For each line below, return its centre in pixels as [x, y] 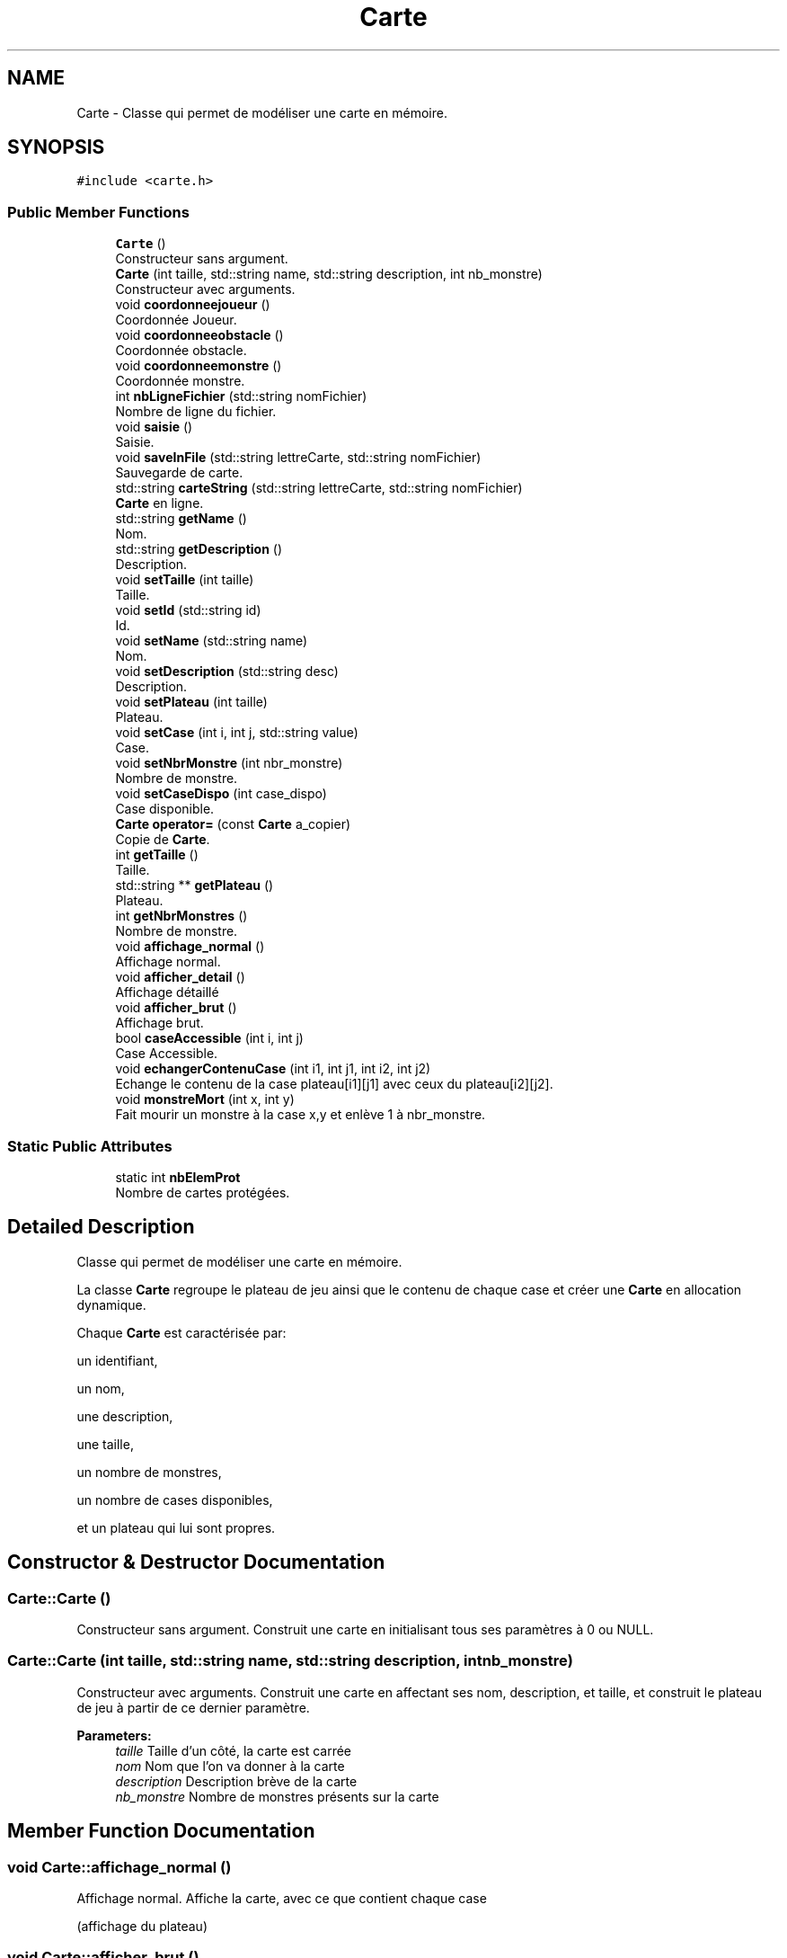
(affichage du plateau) [142, 1926]
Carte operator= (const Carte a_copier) [233, 824]
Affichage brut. [159, 1023]
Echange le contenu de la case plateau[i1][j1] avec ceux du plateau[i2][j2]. [334, 1084]
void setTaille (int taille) [185, 580]
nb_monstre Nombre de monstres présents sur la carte [277, 1796]
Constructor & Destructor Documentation [196, 1562]
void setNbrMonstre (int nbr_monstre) [229, 763]
